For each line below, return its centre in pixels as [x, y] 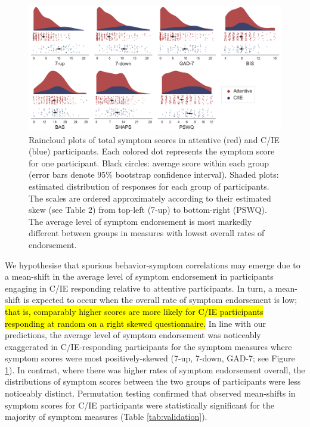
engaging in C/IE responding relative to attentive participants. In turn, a [139, 288]
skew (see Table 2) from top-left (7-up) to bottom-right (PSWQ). [148, 210]
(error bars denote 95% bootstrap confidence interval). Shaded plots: [154, 174]
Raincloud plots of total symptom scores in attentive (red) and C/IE [154, 139]
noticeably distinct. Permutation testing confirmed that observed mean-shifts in [150, 393]
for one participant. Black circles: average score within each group [149, 163]
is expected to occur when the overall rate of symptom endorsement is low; [160, 300]
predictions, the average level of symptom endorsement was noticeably [133, 335]
